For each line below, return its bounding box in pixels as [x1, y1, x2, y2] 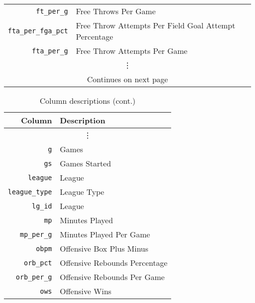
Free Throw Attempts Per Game [76, 45, 188, 56]
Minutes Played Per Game [60, 229, 150, 240]
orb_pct [24, 258, 52, 267]
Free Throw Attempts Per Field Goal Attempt [76, 20, 235, 31]
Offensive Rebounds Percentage [60, 257, 168, 268]
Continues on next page [87, 73, 168, 85]
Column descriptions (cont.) [39, 95, 136, 106]
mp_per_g [20, 230, 52, 238]
